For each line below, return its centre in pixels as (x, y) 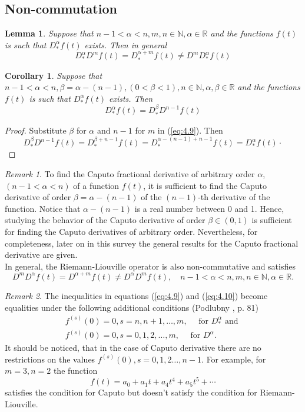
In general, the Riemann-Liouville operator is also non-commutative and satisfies (150, 266)
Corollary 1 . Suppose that (54, 75)
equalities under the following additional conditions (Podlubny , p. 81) (132, 307)
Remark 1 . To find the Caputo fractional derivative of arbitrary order (130, 174)
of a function (96, 185)
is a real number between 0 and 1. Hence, (209, 208)
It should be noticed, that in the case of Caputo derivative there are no (133, 348)
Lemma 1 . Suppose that (49, 33)
